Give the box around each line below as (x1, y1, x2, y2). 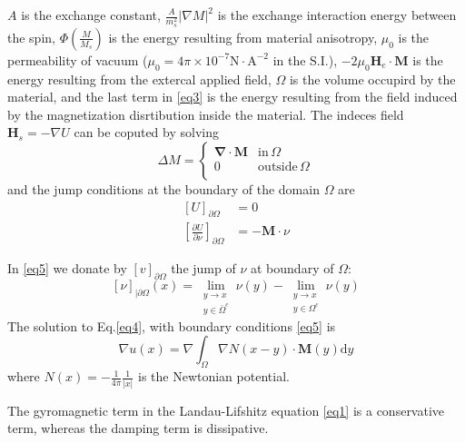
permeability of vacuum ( (7, 50, 148, 69)
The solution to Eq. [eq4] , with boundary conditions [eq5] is (7, 316, 336, 335)
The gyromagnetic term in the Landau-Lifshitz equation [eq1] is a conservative (7, 400, 445, 419)
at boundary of (251, 259, 334, 278)
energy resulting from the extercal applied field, (7, 69, 272, 88)
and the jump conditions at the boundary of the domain (7, 180, 320, 199)
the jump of (171, 259, 236, 278)
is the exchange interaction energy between (217, 5, 457, 24)
